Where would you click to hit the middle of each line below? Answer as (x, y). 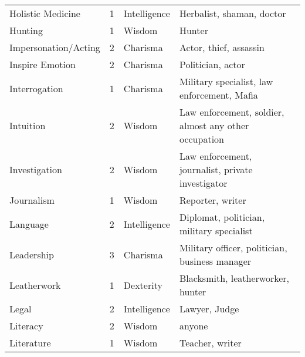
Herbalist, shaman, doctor (233, 13)
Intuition (28, 125)
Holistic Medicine (45, 13)
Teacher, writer (210, 343)
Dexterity (143, 285)
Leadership (32, 254)
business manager (215, 261)
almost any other (214, 125)
